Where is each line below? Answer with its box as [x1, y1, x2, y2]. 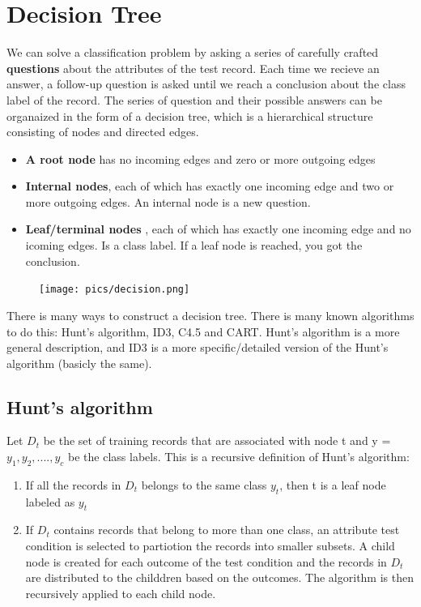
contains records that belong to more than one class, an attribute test [53, 521, 400, 538]
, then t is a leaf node [279, 476, 386, 493]
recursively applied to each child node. [25, 584, 216, 601]
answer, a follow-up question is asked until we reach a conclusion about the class [6, 75, 406, 92]
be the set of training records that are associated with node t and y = [43, 432, 391, 449]
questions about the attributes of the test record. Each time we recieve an [6, 59, 380, 76]
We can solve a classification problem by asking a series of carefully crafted [6, 44, 379, 61]
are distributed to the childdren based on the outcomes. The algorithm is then [25, 569, 414, 586]
